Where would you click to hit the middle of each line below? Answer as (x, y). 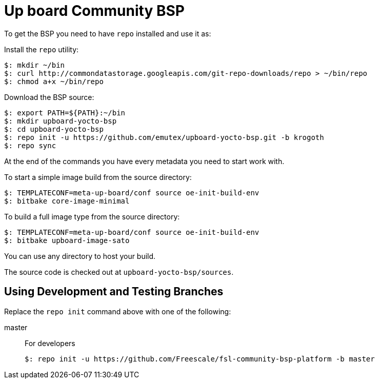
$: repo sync (30, 145)
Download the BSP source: (49, 97)
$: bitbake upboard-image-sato (67, 240)
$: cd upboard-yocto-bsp (54, 129)
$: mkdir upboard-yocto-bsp (61, 121)
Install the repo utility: (42, 49)
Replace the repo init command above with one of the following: (118, 311)
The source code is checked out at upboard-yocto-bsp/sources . (119, 272)
